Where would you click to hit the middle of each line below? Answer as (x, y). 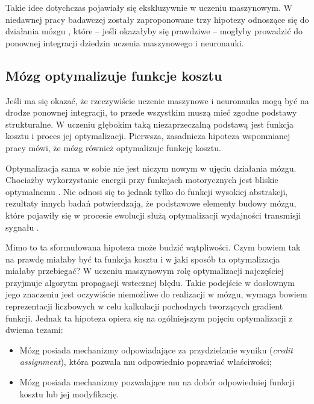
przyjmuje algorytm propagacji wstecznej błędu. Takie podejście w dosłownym (150, 282)
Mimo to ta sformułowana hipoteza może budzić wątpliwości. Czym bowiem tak (153, 247)
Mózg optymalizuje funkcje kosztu (114, 75)
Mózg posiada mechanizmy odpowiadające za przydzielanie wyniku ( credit (156, 350)
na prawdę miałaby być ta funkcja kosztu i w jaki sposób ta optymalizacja (143, 259)
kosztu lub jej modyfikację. (69, 393)
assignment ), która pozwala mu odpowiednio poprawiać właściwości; (146, 362)
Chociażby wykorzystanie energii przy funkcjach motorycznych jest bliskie (142, 180)
